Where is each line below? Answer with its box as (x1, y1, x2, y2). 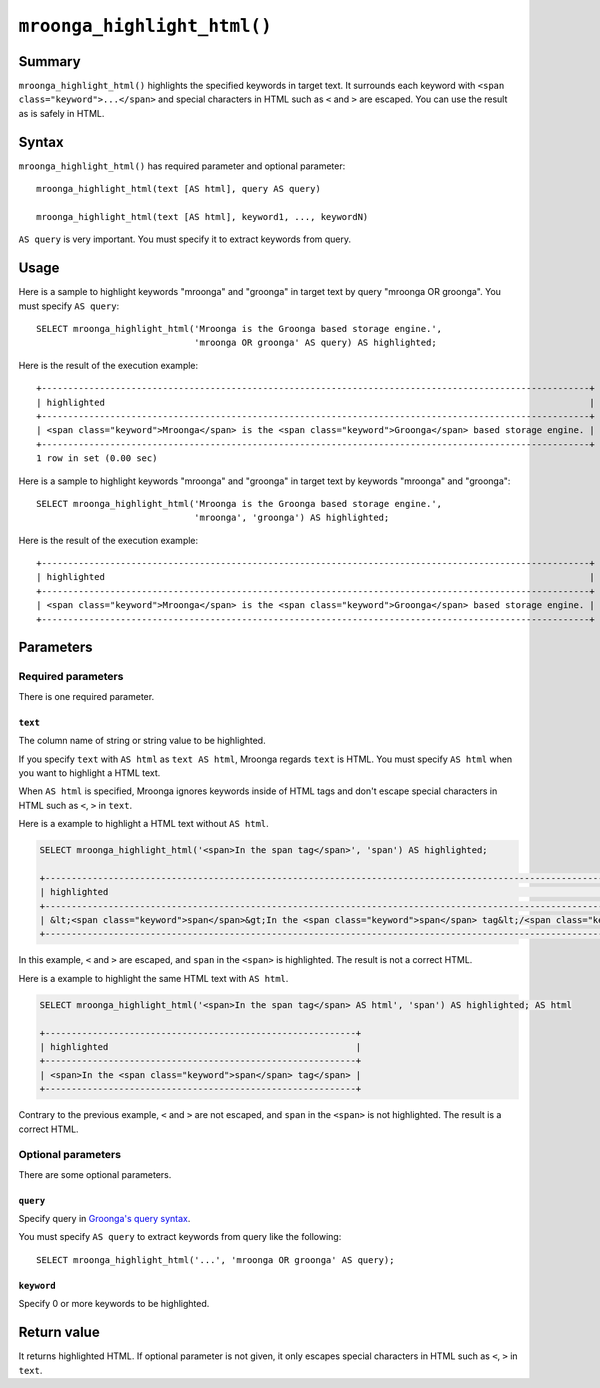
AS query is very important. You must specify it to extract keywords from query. (18, 233, 352, 245)
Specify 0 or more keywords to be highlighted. (18, 1298, 210, 1310)
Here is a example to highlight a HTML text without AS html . (18, 818, 269, 830)
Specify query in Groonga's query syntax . (18, 1213, 191, 1225)
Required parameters (18, 670, 124, 684)
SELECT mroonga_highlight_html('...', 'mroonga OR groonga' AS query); (36, 1254, 395, 1265)
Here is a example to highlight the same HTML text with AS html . (18, 972, 289, 984)
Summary (18, 53, 81, 70)
